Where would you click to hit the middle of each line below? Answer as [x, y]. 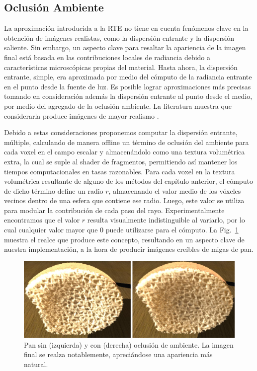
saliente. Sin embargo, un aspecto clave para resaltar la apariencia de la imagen [125, 47]
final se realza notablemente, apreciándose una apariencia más [118, 354]
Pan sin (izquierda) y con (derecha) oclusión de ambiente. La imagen [129, 344]
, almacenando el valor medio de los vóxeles [175, 190]
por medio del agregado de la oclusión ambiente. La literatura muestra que [118, 106]
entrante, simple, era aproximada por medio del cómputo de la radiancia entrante [128, 77]
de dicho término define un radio [54, 190]
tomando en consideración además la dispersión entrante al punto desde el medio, [128, 96]
